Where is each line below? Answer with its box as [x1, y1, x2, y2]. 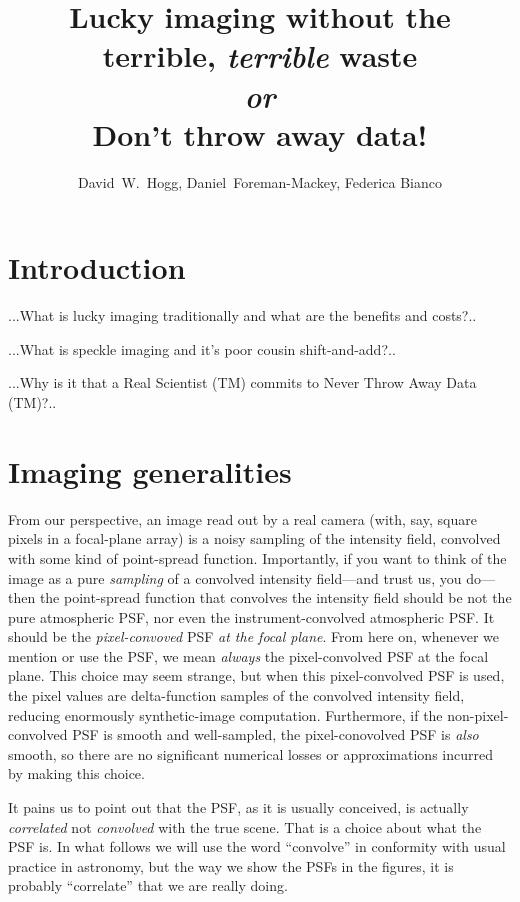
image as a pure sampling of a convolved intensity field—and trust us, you [8, 567, 462, 588]
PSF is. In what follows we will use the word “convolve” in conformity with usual [8, 836, 506, 857]
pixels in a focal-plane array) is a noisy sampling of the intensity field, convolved [8, 528, 501, 549]
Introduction [8, 247, 186, 288]
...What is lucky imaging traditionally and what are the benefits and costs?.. [8, 305, 477, 326]
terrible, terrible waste [102, 35, 418, 77]
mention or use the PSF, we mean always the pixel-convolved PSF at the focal [8, 645, 489, 666]
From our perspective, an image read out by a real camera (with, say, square [8, 508, 477, 529]
